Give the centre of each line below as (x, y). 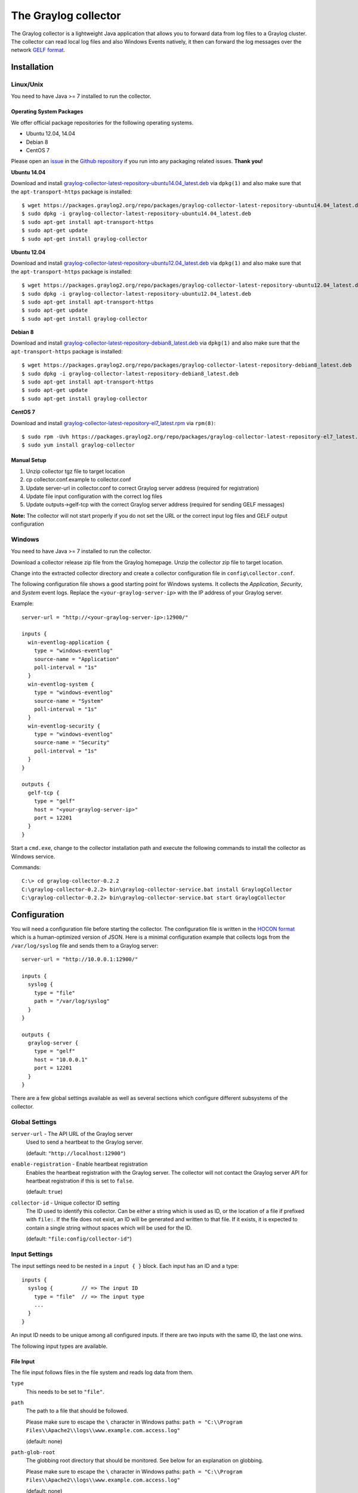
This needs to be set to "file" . (65, 1391)
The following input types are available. (59, 1346)
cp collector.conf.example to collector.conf (78, 480)
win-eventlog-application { (69, 642)
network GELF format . (38, 50)
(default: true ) (44, 1192)
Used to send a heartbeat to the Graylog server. (84, 1142)
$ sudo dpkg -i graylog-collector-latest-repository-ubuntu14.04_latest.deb (137, 214)
